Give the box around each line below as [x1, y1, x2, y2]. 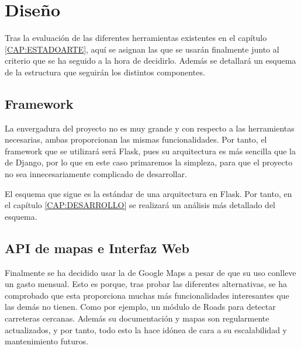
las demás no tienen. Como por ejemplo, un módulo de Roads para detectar [5, 300, 276, 313]
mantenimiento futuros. [5, 335, 88, 347]
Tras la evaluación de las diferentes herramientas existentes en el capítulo [5, 32, 267, 44]
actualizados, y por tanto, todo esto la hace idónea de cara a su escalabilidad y [5, 323, 287, 336]
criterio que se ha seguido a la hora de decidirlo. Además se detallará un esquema [5, 54, 296, 67]
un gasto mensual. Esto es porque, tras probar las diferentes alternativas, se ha [5, 278, 287, 290]
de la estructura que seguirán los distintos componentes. [5, 65, 205, 78]
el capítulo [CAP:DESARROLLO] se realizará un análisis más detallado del [5, 199, 275, 211]
